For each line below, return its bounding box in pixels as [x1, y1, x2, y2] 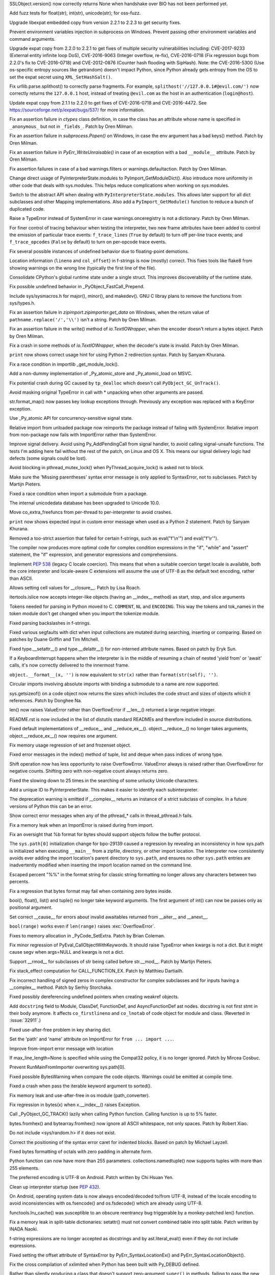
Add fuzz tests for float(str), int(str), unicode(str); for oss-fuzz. [9, 10, 141, 16]
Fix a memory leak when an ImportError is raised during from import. [9, 822, 154, 828]
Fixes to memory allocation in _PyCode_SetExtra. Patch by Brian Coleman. [9, 932, 166, 938]
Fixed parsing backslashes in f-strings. [9, 620, 91, 626]
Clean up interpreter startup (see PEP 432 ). [9, 1184, 101, 1190]
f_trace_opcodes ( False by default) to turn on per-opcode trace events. [9, 239, 167, 245]
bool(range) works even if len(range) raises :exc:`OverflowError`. [9, 923, 155, 929]
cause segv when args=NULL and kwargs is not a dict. [9, 949, 124, 955]
